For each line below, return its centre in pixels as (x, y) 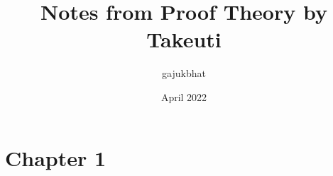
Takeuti (184, 39)
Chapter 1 (56, 157)
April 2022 (184, 96)
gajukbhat (184, 73)
